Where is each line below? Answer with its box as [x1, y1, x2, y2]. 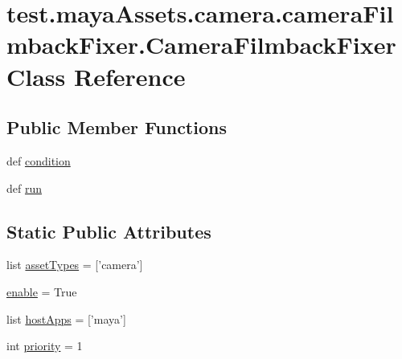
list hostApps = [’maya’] [6, 310, 126, 327]
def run [6, 179, 43, 196]
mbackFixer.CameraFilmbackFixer [6, 28, 396, 61]
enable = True [6, 283, 77, 300]
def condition [6, 152, 71, 169]
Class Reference [6, 59, 186, 92]
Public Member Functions [6, 115, 227, 140]
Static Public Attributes [6, 218, 211, 243]
